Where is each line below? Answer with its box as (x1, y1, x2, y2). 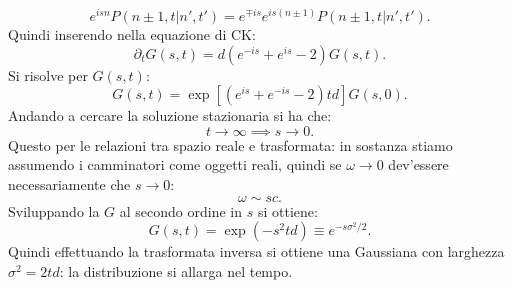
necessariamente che (8, 174, 131, 195)
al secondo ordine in (119, 200, 243, 221)
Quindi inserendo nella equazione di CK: (8, 24, 256, 45)
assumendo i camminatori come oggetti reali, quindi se (8, 154, 342, 175)
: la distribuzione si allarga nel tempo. (59, 260, 293, 281)
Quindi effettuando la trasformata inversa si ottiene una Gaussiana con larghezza (8, 241, 505, 262)
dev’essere (388, 154, 449, 175)
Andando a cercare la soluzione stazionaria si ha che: (8, 105, 332, 126)
